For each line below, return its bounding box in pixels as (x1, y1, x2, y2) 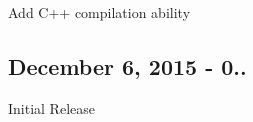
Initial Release (8, 97, 95, 118)
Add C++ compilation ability (8, 2, 191, 22)
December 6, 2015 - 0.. (8, 50, 247, 81)
